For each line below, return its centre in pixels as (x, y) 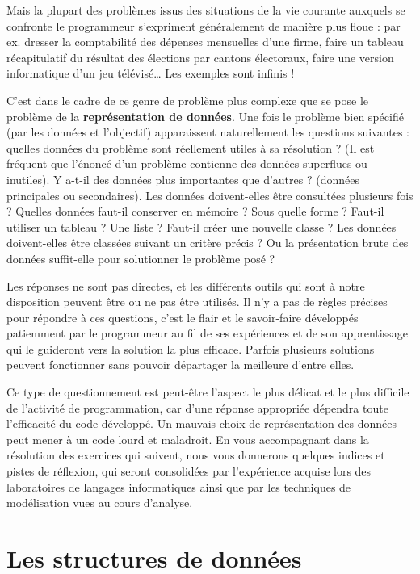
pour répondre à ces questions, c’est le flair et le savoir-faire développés (183, 317)
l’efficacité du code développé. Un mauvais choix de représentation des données (202, 423)
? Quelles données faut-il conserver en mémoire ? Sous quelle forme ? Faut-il (195, 211)
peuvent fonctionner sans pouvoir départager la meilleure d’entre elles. (181, 365)
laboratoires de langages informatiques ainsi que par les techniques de (179, 486)
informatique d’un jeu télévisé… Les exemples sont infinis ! (151, 73)
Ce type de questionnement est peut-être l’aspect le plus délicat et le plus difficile (208, 392)
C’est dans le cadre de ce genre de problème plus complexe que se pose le (188, 100)
